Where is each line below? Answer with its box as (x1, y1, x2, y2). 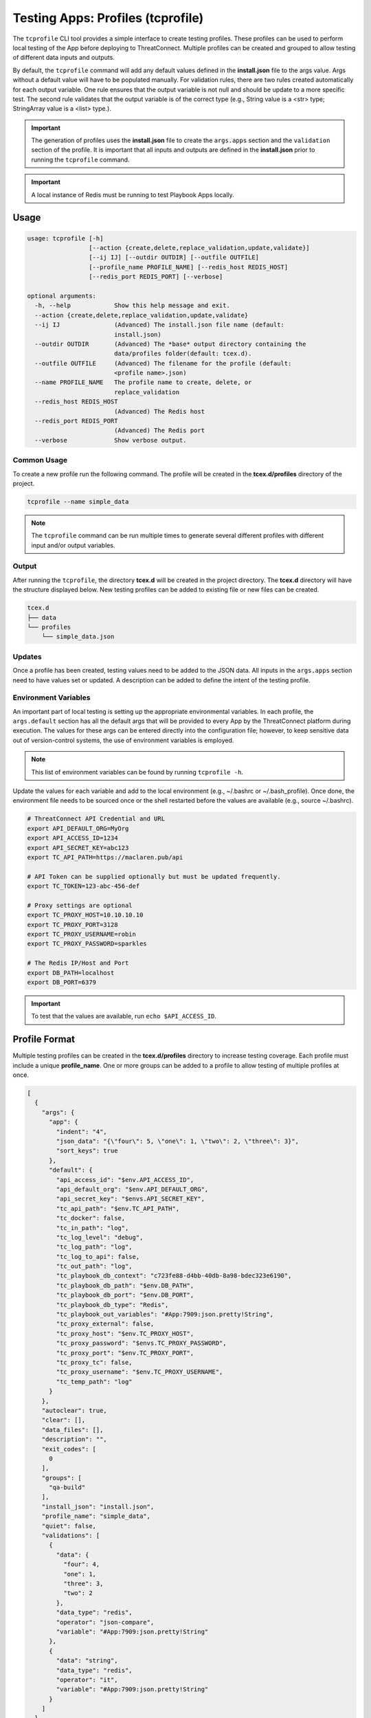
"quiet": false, (41, 1522, 96, 1530)
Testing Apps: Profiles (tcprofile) (12, 10, 204, 25)
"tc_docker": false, (56, 1214, 126, 1223)
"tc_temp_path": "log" (56, 1378, 133, 1385)
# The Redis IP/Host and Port (27, 959, 129, 967)
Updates (12, 651, 42, 661)
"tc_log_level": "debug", (56, 1234, 144, 1241)
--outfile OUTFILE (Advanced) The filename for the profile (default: (34, 359, 292, 367)
